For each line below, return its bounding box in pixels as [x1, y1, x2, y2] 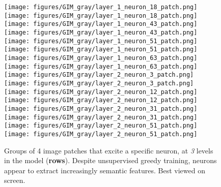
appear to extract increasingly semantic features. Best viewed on [4, 165, 205, 175]
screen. [4, 175, 25, 185]
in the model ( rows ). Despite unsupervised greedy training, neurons [4, 155, 217, 166]
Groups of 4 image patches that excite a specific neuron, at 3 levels [4, 145, 213, 155]
